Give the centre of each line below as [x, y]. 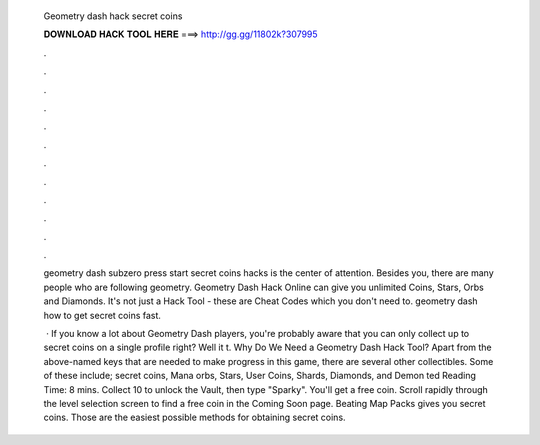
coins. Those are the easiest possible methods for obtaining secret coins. [194, 417]
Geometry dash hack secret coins [113, 16]
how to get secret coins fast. [102, 315]
